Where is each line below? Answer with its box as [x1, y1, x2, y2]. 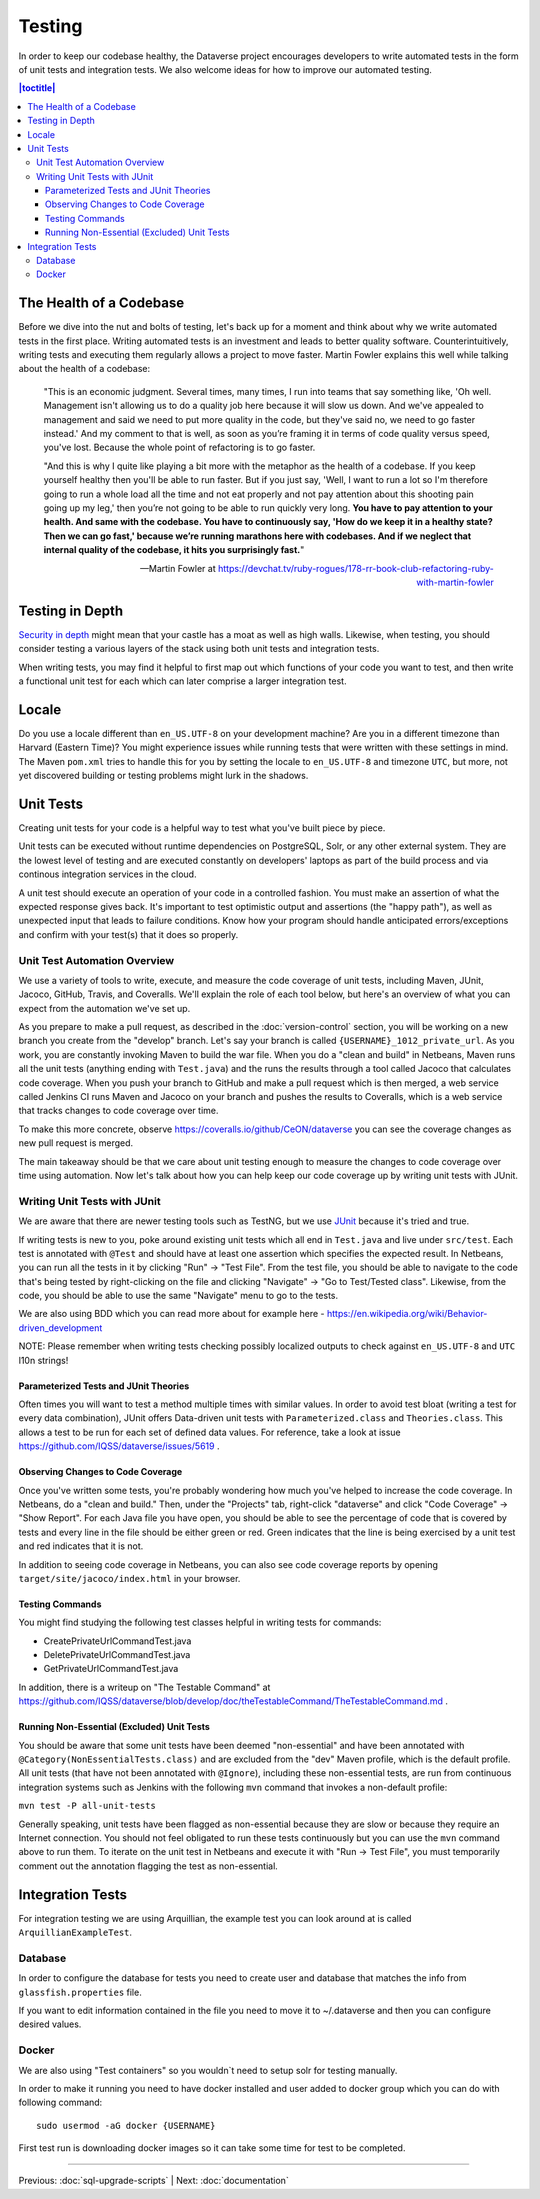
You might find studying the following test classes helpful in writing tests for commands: [18, 1616, 382, 1629]
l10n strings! [18, 1354, 69, 1366]
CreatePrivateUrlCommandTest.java [43, 1635, 192, 1647]
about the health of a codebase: [18, 363, 151, 375]
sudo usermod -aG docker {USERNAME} [36, 2120, 216, 2131]
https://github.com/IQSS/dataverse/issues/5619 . [18, 1440, 220, 1452]
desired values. [18, 2018, 82, 2030]
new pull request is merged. [18, 1137, 134, 1149]
